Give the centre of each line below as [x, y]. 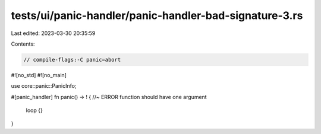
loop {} [34, 110]
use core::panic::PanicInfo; [44, 86]
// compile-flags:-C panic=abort [72, 60]
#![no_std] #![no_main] [39, 75]
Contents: [23, 44]
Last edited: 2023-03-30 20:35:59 [53, 33]
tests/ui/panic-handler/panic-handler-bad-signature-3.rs [157, 15]
